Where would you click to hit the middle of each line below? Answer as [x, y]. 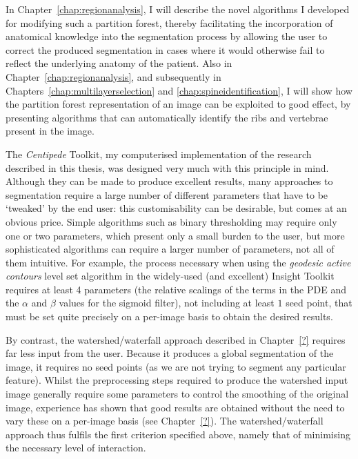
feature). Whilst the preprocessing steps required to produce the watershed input [177, 380]
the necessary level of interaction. [76, 448]
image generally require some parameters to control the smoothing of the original [177, 394]
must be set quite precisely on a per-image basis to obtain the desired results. [169, 316]
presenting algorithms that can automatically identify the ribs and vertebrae [167, 117]
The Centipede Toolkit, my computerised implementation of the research [159, 154]
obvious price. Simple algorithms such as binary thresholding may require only [171, 221]
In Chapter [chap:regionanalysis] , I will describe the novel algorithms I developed [178, 9]
